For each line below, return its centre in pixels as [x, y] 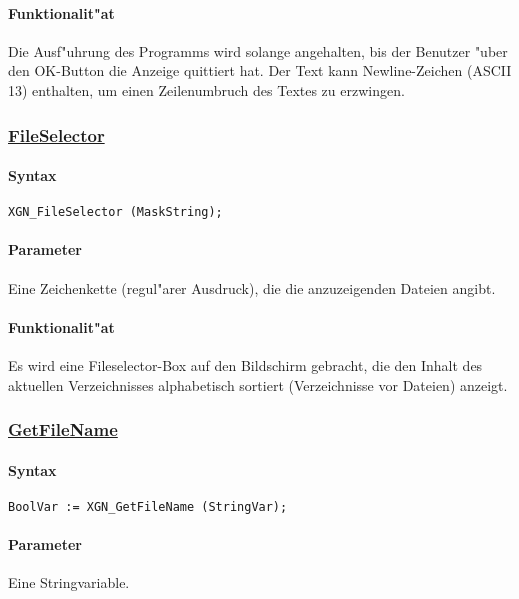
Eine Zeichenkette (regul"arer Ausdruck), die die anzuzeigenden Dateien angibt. [252, 287]
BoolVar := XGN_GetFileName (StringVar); [148, 506]
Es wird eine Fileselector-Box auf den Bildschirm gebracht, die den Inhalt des [245, 365]
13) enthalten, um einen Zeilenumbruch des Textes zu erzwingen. [206, 89]
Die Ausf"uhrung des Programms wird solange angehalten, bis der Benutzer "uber [258, 50]
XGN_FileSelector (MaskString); [115, 212]
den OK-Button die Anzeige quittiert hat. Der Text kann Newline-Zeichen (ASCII [260, 70]
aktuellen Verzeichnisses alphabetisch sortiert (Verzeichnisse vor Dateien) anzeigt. [258, 384]
